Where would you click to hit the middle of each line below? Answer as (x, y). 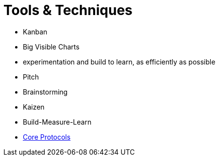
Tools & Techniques (68, 10)
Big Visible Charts (51, 47)
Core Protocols (47, 137)
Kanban (35, 32)
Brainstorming (45, 92)
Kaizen (34, 107)
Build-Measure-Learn (57, 122)
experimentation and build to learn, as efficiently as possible (119, 62)
